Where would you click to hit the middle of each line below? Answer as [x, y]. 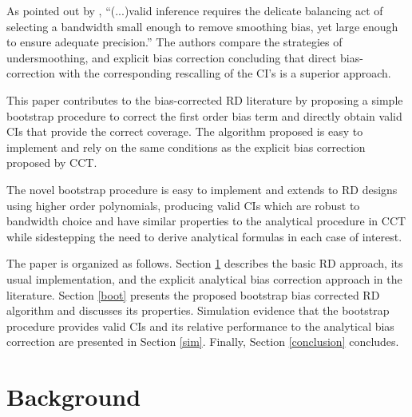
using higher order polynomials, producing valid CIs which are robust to [183, 205]
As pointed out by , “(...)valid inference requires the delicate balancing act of [195, 10]
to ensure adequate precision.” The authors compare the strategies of [174, 42]
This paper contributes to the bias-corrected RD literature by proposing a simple [205, 99]
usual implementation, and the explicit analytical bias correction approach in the [204, 278]
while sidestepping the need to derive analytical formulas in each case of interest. [204, 236]
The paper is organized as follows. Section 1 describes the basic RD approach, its [205, 263]
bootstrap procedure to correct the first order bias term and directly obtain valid [204, 115]
